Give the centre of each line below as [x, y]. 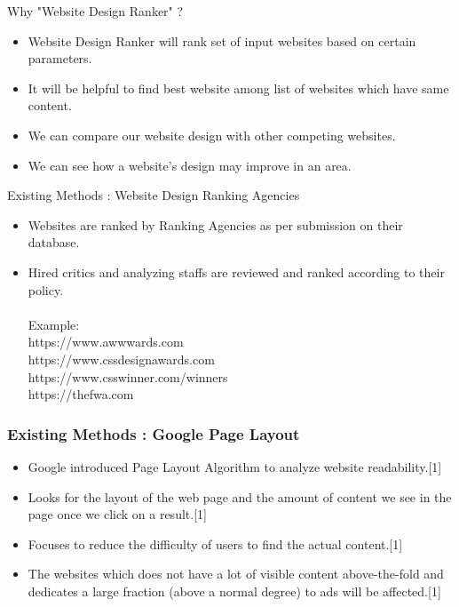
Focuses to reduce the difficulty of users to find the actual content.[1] [215, 543]
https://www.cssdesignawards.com [121, 359]
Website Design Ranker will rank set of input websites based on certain [222, 40]
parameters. [60, 58]
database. [54, 242]
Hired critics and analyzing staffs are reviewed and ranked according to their [236, 272]
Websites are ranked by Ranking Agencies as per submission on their [215, 224]
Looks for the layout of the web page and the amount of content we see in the [240, 496]
